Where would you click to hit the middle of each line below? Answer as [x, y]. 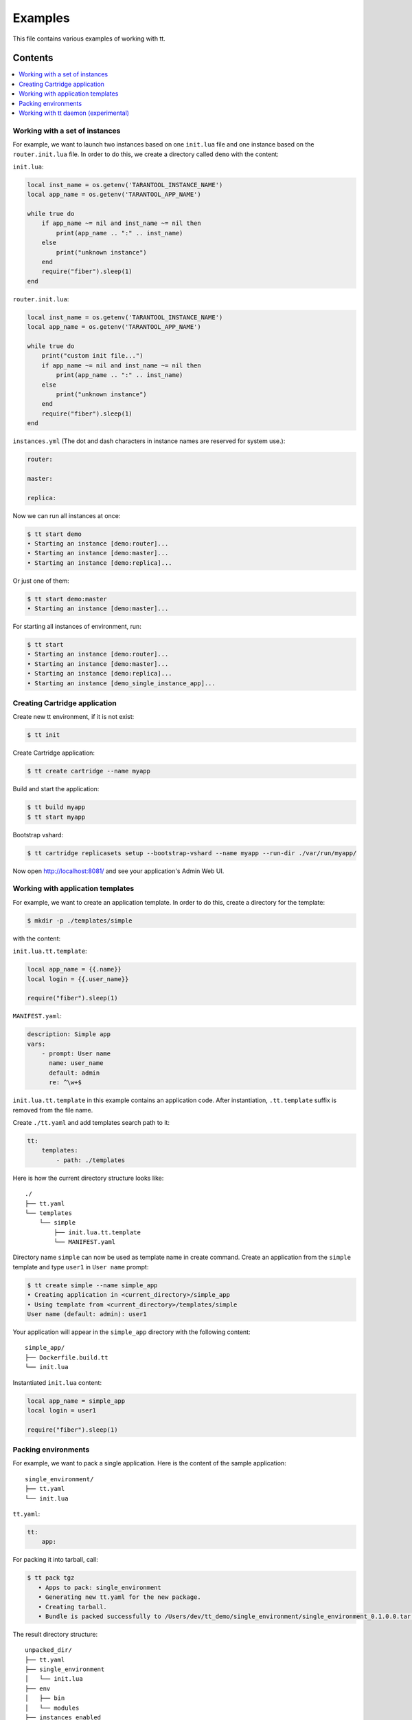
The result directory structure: [55, 1634]
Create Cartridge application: [54, 753]
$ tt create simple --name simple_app [92, 1285]
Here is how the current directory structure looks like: [88, 1178]
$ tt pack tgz [51, 1578]
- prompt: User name [76, 1054]
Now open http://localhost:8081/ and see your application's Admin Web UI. [118, 871]
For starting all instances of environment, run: [77, 627]
